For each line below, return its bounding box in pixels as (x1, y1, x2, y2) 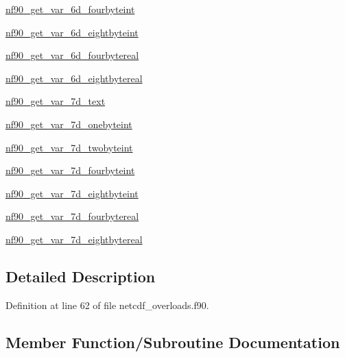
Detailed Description (5, 265, 156, 286)
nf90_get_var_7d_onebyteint (5, 116, 132, 131)
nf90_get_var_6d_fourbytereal (5, 48, 139, 62)
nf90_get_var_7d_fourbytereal (5, 209, 139, 223)
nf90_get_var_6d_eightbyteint (5, 25, 139, 39)
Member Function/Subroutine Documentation (5, 331, 340, 352)
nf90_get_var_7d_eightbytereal (5, 232, 143, 246)
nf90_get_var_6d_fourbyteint (5, 2, 135, 16)
